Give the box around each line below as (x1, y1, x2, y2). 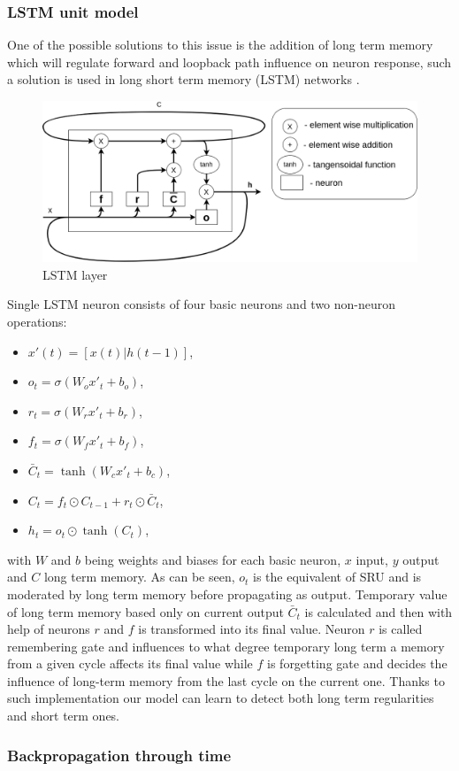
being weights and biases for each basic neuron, (84, 550, 341, 568)
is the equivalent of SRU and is (253, 567, 422, 586)
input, (356, 550, 388, 568)
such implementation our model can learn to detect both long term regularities (7, 689, 434, 707)
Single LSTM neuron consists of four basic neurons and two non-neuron (7, 295, 396, 313)
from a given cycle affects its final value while (7, 654, 253, 673)
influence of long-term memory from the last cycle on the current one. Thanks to (7, 671, 445, 690)
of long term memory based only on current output (7, 602, 284, 621)
